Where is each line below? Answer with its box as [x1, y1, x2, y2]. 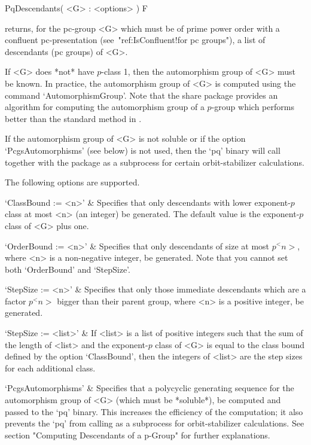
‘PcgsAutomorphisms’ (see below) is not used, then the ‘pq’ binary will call [5, 144, 280, 156]
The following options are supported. [5, 176, 140, 188]
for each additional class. [5, 361, 96, 374]
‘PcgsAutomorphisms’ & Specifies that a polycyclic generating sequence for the [5, 382, 294, 394]
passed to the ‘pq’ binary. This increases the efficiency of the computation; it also [5, 405, 303, 417]
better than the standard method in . [5, 112, 142, 124]
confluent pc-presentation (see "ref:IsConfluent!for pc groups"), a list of [5, 33, 266, 46]
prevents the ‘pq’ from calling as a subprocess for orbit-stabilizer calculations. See [5, 417, 304, 429]
